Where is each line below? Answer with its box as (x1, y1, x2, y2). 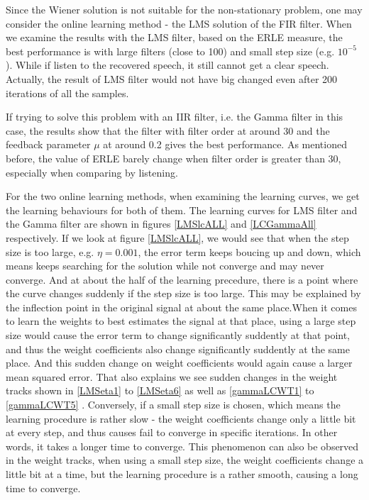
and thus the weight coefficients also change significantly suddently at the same (6, 341, 350, 356)
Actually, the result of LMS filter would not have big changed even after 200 (6, 71, 338, 86)
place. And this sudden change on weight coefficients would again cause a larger (6, 355, 353, 370)
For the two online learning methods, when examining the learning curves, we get (6, 189, 360, 204)
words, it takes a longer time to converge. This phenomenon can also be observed (6, 438, 359, 453)
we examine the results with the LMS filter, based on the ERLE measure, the (6, 30, 343, 45)
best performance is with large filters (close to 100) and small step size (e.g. (6, 43, 335, 58)
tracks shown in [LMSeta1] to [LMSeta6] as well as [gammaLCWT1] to (6, 383, 314, 398)
